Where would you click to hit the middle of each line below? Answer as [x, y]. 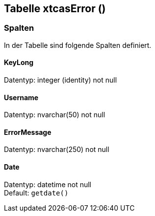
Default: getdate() [36, 193]
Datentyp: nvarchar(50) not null [55, 115]
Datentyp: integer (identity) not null [61, 80]
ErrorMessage [28, 132]
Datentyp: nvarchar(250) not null [57, 150]
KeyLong [19, 63]
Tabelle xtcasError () [55, 9]
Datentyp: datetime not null [48, 184]
